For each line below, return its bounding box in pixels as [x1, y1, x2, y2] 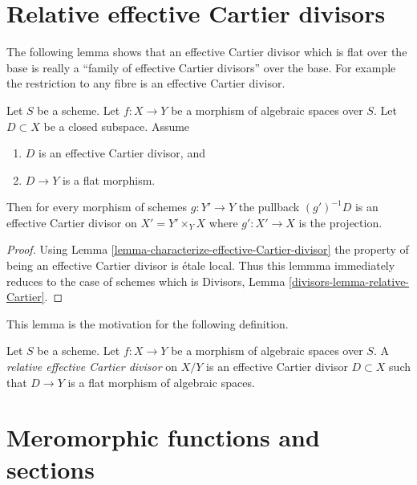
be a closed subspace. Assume [43, 117, 190, 134]
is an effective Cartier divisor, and [38, 145, 205, 161]
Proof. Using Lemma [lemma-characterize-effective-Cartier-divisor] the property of [6, 241, 409, 258]
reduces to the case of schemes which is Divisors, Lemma [6, 272, 285, 289]
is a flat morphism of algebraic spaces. [67, 373, 255, 390]
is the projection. [298, 214, 383, 230]
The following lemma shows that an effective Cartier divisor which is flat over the [6, 43, 407, 60]
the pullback [238, 198, 300, 215]
